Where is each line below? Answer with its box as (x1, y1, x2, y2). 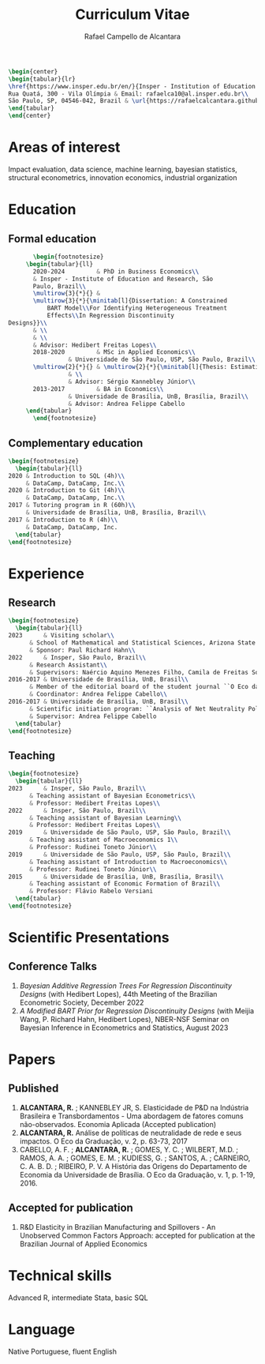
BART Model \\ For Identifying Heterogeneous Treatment (47, 304, 227, 313)
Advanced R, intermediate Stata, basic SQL (8, 1293, 148, 1302)
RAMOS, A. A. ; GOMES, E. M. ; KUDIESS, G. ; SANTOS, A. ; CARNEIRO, (19, 1153, 251, 1163)
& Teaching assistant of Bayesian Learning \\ (28, 814, 181, 822)
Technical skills (8, 1266, 112, 1284)
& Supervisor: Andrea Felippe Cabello (28, 712, 157, 720)
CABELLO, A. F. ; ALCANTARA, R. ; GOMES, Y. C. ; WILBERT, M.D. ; (19, 1144, 239, 1154)
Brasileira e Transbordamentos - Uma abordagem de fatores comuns (19, 1111, 244, 1121)
